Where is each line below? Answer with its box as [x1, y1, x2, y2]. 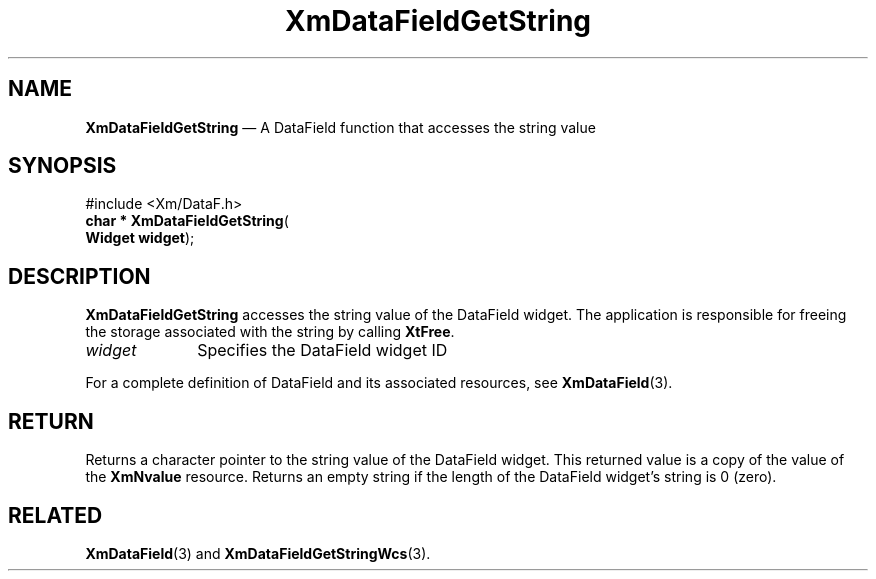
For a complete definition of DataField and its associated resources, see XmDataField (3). [85, 374, 673, 392]
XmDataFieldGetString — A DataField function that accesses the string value [85, 118, 596, 136]
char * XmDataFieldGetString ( [85, 212, 289, 230]
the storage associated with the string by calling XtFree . [85, 323, 455, 341]
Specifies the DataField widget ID [197, 340, 448, 361]
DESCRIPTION [8, 263, 151, 289]
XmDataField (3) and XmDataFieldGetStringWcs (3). [85, 544, 431, 562]
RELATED [8, 502, 103, 528]
